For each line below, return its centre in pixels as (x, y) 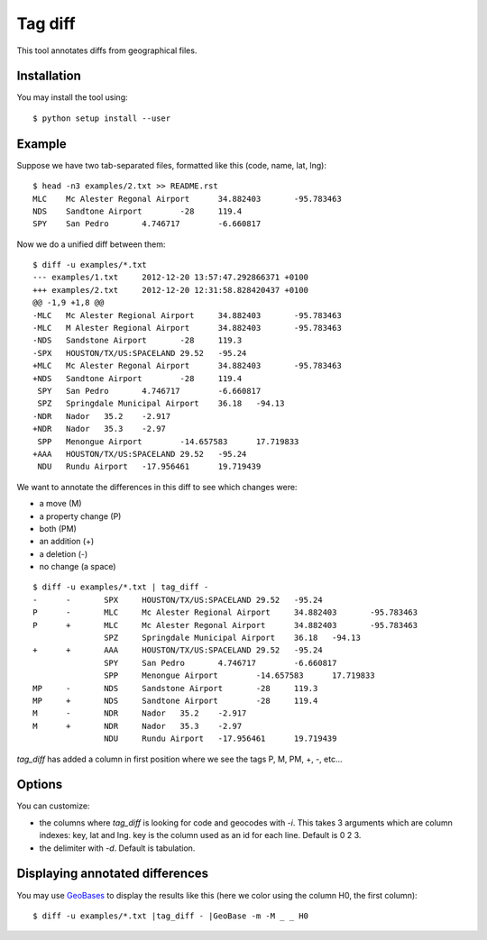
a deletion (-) (64, 553)
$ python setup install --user (102, 118)
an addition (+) (67, 542)
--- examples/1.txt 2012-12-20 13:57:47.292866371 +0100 (170, 278)
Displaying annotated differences (113, 874)
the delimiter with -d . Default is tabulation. (117, 848)
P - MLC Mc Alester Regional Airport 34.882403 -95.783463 (225, 612)
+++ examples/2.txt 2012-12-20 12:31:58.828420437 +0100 (170, 290)
